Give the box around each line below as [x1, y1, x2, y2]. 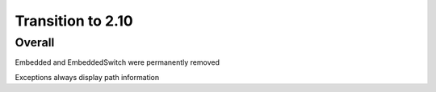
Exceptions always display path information [15, 72, 160, 82]
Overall [15, 35, 55, 50]
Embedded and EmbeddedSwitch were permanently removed [15, 58, 220, 67]
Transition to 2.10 [15, 12, 133, 30]
